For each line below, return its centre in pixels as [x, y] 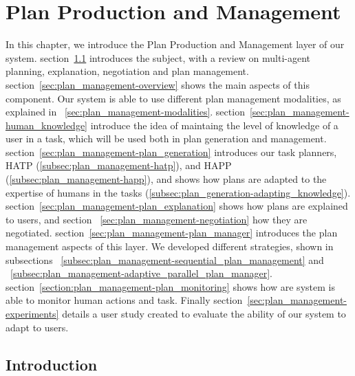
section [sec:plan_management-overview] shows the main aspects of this [158, 84]
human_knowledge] [47, 125]
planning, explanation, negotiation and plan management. [127, 71]
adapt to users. [37, 327]
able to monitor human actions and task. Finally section [124, 300]
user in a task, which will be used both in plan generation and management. [166, 139]
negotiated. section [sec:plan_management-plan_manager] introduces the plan [172, 233]
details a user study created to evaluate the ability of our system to [204, 313]
